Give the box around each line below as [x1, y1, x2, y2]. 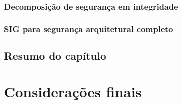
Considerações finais [4, 81, 142, 101]
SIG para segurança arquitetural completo [4, 22, 173, 35]
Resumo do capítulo [4, 48, 107, 63]
